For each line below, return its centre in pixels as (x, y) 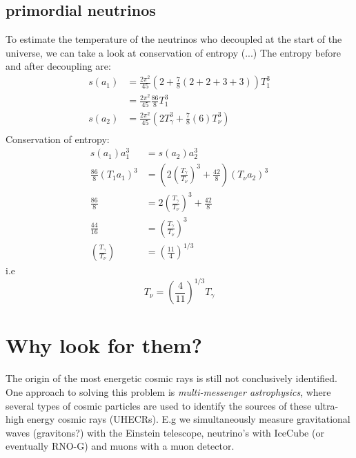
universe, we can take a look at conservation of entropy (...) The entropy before (174, 52)
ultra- (326, 405)
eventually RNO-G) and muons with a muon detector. (120, 446)
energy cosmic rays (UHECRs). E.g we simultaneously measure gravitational (189, 419)
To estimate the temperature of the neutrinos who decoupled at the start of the (174, 39)
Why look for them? (104, 345)
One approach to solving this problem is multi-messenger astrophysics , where (168, 391)
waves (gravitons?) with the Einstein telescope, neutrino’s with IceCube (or (165, 432)
